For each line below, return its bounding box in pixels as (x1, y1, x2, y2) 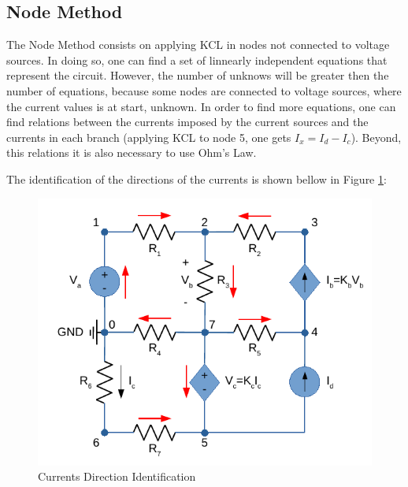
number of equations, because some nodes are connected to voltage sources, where (6, 82, 402, 99)
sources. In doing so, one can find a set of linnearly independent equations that (6, 51, 388, 68)
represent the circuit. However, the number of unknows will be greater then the (6, 67, 389, 84)
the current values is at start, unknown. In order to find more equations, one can (6, 98, 396, 114)
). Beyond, (351, 128, 402, 145)
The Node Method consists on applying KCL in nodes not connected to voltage (6, 36, 390, 53)
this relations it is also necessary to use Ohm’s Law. (6, 144, 257, 161)
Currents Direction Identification (38, 468, 196, 485)
